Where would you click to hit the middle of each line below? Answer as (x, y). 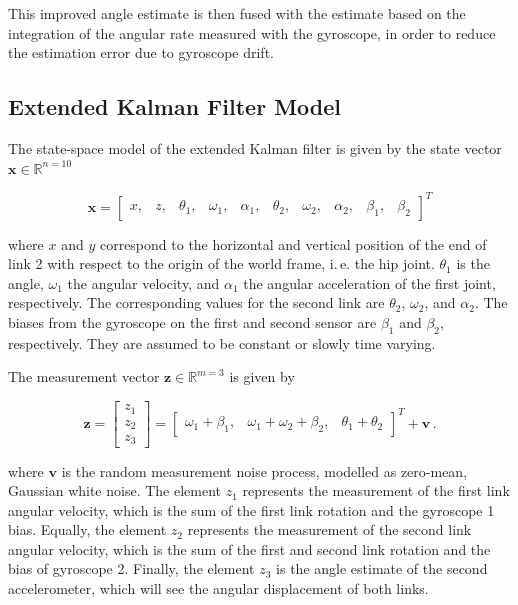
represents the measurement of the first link (376, 490)
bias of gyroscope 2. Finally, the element (131, 568)
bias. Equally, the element (87, 529)
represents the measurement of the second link (329, 529)
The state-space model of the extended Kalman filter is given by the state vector (255, 147)
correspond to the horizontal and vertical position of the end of (293, 243)
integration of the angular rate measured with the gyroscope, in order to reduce (252, 32)
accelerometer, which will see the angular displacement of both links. (218, 588)
